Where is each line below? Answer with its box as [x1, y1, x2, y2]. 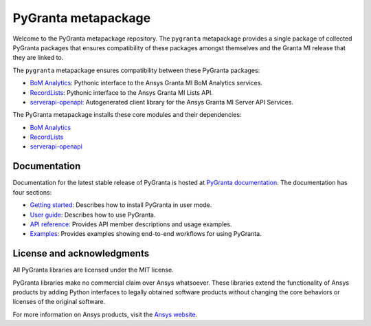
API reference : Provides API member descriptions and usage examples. [30, 220, 232, 228]
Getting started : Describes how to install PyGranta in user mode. [30, 201, 212, 209]
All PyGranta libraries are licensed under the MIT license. [12, 265, 175, 274]
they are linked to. [12, 54, 64, 62]
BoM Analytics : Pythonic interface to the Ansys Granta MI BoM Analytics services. [30, 79, 262, 87]
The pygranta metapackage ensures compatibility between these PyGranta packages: [12, 66, 260, 74]
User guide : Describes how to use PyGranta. [30, 210, 156, 219]
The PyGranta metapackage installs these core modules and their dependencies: [12, 111, 242, 119]
